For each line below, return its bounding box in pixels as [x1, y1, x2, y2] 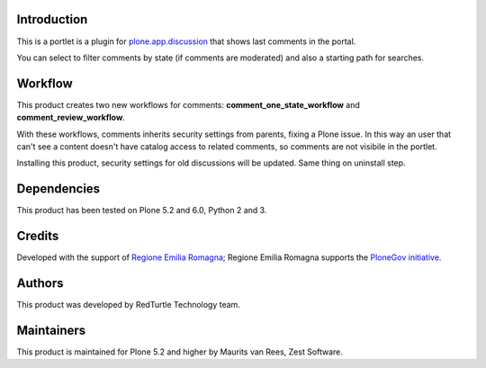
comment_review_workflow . [16, 112, 126, 123]
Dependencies [16, 181, 101, 197]
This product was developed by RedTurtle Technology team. [16, 300, 240, 310]
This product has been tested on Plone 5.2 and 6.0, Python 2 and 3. [16, 205, 267, 216]
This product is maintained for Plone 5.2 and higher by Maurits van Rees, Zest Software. [16, 346, 344, 357]
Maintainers [16, 322, 86, 337]
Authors [16, 275, 64, 291]
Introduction [16, 12, 88, 27]
